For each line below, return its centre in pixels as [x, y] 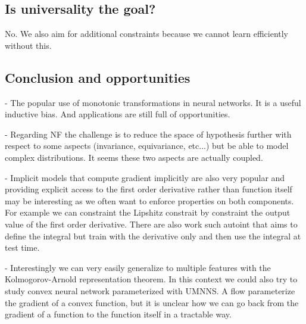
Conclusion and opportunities [98, 77]
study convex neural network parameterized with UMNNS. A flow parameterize [150, 290]
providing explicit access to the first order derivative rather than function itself [149, 189]
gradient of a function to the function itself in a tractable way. [118, 314]
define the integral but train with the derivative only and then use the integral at [153, 236]
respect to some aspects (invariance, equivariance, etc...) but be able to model [147, 146]
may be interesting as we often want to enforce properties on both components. [149, 200]
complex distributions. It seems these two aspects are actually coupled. [134, 157]
